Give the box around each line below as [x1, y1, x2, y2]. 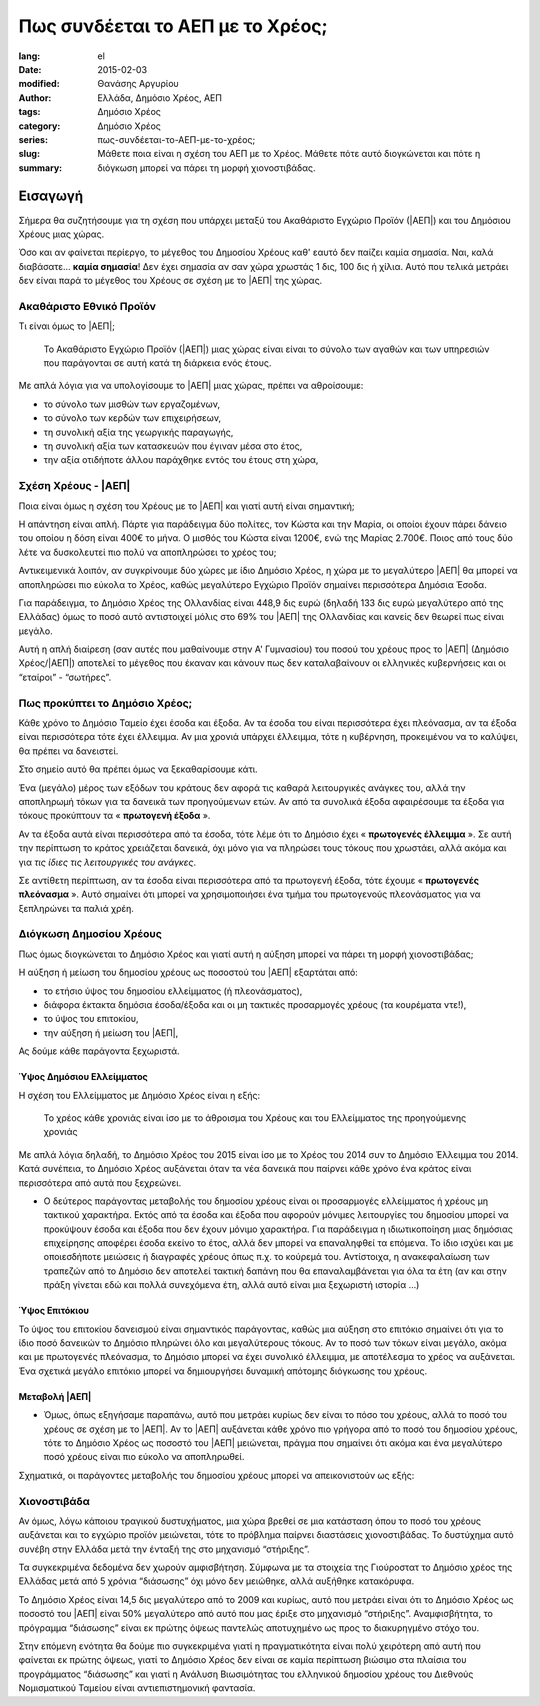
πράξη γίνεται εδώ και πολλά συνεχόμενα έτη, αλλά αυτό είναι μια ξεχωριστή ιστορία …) [43, 1279, 420, 1291]
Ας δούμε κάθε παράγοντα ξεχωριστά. [18, 1045, 180, 1057]
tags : [18, 106, 41, 118]
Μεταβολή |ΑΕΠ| [18, 1390, 92, 1402]
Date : [18, 63, 42, 75]
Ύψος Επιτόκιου [18, 1305, 90, 1317]
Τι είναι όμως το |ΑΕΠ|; [18, 320, 115, 332]
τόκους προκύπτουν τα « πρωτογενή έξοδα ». [18, 810, 211, 822]
